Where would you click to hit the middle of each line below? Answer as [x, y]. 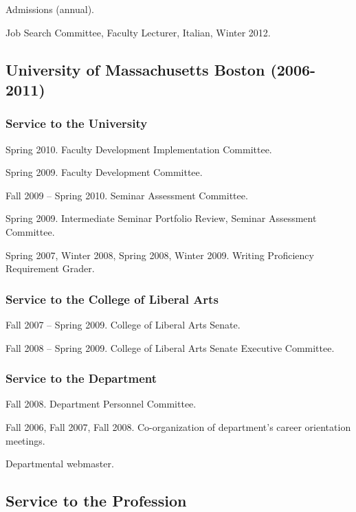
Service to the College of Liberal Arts [112, 299]
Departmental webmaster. [60, 464]
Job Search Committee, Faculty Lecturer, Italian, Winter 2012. [138, 32]
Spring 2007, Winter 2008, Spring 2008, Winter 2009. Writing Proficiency [160, 255]
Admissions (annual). [50, 9]
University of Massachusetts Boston [135, 69]
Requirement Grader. [50, 268]
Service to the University [77, 123]
